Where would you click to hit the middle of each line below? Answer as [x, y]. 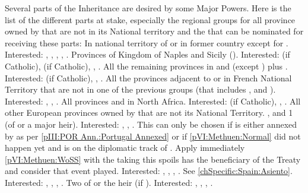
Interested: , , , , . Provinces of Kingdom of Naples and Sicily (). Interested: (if [147, 54]
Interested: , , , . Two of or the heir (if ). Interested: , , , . [109, 182]
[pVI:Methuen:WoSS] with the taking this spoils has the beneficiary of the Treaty [153, 159]
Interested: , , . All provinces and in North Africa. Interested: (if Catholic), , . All [153, 101]
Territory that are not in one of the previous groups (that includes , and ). [140, 89]
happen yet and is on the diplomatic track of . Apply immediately [125, 148]
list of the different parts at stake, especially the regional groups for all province [150, 19]
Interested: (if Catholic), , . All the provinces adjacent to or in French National [148, 77]
